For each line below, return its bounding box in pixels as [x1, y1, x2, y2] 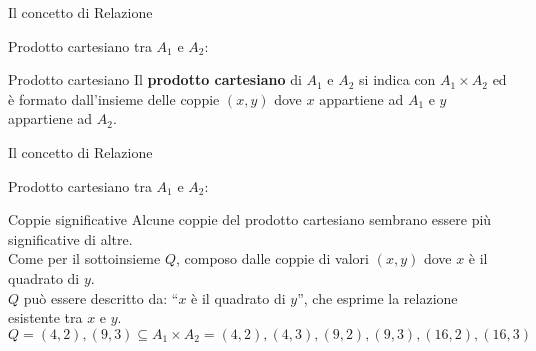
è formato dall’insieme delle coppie [8, 88, 220, 109]
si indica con [359, 69, 436, 90]
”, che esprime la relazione [297, 287, 458, 308]
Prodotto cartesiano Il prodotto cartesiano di [8, 69, 302, 90]
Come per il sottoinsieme [8, 248, 161, 269]
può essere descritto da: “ [23, 287, 179, 308]
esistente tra [8, 307, 83, 328]
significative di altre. [8, 228, 133, 249]
